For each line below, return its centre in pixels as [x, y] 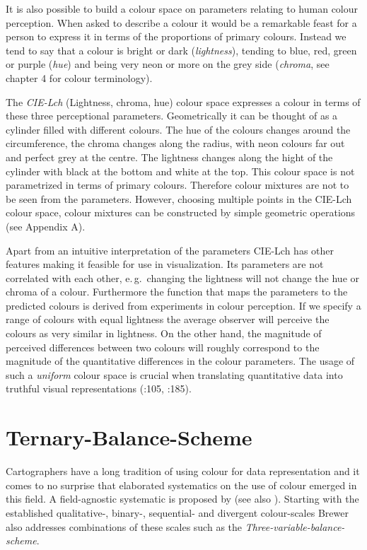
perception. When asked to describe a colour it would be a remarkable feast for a [181, 22]
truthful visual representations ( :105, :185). [99, 388]
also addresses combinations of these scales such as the [124, 526]
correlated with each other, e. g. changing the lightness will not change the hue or [183, 277]
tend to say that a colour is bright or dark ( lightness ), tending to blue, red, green [181, 50]
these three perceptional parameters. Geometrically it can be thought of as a [172, 116]
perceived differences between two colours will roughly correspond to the [163, 347]
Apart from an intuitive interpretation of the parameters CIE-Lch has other [170, 250]
